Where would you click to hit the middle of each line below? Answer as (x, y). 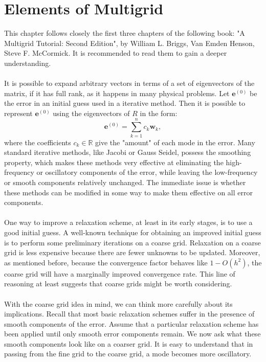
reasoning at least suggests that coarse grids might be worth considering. (118, 284)
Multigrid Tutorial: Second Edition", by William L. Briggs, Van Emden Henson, (129, 43)
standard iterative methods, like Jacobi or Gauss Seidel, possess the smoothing (128, 152)
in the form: (159, 113)
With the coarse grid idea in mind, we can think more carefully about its (118, 303)
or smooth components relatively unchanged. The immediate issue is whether (125, 182)
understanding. (28, 63)
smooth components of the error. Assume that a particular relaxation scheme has (131, 323)
